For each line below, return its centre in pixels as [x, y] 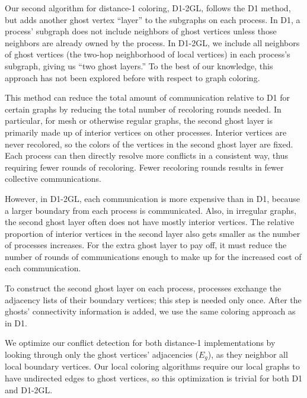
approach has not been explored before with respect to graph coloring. [132, 77]
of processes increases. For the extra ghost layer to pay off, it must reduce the [146, 245]
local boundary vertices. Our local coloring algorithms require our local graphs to [152, 366]
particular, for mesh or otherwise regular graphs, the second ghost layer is [139, 121]
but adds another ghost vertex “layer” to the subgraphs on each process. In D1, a [153, 19]
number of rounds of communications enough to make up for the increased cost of [153, 256]
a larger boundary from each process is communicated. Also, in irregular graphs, [151, 210]
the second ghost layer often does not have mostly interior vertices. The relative [150, 222]
